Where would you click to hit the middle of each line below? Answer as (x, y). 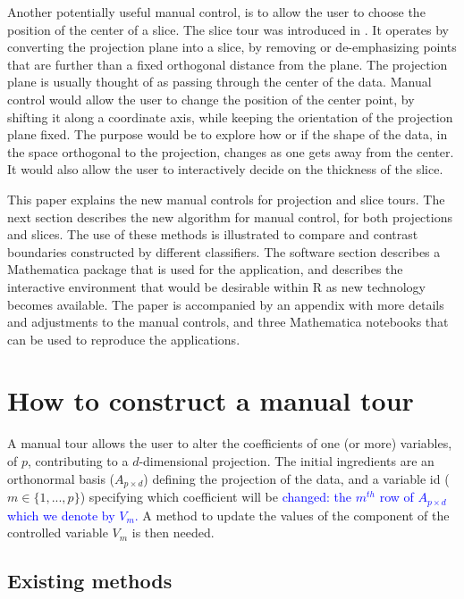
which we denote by (61, 515)
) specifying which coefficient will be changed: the (216, 497)
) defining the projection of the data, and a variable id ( (296, 478)
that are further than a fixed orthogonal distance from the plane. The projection (228, 64)
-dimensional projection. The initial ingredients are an (287, 461)
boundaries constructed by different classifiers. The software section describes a (224, 251)
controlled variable (58, 532)
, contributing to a (78, 461)
